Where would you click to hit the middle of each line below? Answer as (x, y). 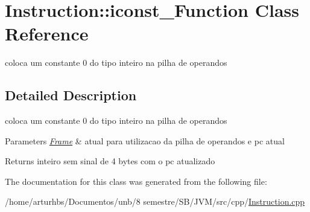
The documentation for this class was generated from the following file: (136, 181)
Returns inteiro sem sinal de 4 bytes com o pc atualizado (110, 161)
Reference (47, 34)
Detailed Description (71, 95)
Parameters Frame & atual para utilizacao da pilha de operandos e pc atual (145, 140)
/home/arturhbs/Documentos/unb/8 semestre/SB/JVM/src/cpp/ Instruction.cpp (155, 201)
